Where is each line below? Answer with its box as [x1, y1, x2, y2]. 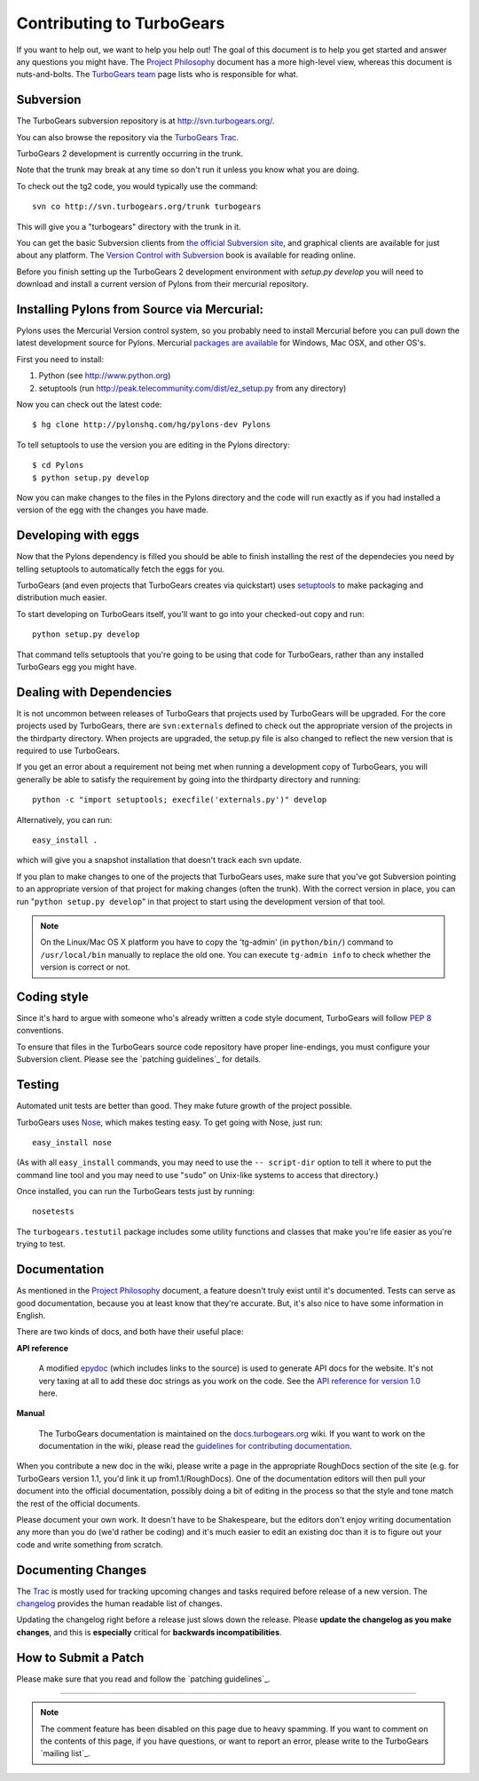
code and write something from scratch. [16, 1539, 163, 1549]
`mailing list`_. [40, 1748, 90, 1759]
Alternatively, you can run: [16, 814, 113, 825]
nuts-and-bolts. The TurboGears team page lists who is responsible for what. [16, 69, 299, 80]
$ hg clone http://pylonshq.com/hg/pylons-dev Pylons [32, 420, 271, 430]
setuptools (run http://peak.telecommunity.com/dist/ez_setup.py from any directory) [38, 383, 347, 393]
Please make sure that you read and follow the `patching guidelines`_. [16, 1674, 271, 1684]
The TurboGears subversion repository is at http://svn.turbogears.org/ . [16, 115, 275, 126]
